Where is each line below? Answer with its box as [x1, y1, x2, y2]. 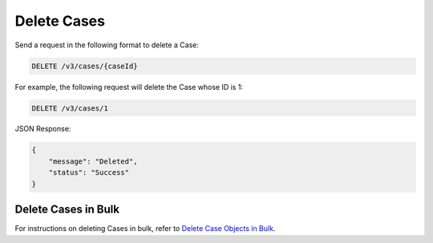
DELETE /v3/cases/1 [31, 103, 108, 112]
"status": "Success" [48, 168, 130, 177]
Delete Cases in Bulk [14, 203, 120, 217]
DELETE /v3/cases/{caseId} [31, 61, 138, 71]
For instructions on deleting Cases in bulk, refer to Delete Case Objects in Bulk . [14, 224, 276, 233]
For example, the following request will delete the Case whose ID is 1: [14, 82, 244, 91]
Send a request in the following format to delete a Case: [14, 40, 200, 50]
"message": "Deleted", [48, 156, 138, 166]
